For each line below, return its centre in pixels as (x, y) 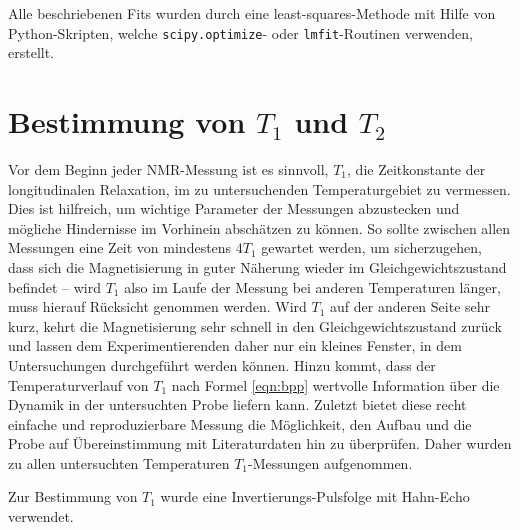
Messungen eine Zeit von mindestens (120, 247)
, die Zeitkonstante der (416, 168)
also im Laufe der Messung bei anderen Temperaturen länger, (312, 286)
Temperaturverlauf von (78, 384)
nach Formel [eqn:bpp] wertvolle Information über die (335, 384)
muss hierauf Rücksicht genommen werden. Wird (157, 306)
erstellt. (31, 52)
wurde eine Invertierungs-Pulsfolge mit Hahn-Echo (315, 496)
